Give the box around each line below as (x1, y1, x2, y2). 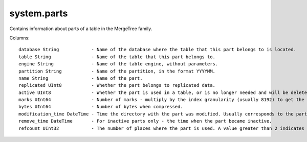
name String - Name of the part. (18, 75, 143, 81)
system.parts (9, 8, 68, 19)
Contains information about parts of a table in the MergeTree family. (9, 26, 152, 32)
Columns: (9, 35, 30, 41)
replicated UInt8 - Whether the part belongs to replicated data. (18, 82, 216, 88)
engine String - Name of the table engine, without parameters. (18, 61, 218, 67)
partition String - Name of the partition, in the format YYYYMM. (18, 68, 216, 74)
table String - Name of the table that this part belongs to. (18, 54, 216, 60)
